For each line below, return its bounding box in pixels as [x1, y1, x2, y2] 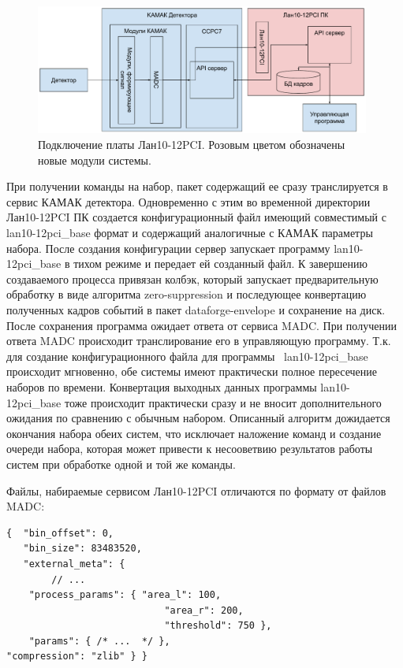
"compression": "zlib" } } [6, 651, 147, 662]
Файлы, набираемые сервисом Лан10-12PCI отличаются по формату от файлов [6, 482, 386, 499]
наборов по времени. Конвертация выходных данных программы [6, 378, 317, 395]
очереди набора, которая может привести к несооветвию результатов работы [6, 440, 373, 457]
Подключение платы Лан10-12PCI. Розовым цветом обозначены [38, 136, 345, 153]
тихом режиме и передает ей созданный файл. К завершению [73, 255, 368, 272]
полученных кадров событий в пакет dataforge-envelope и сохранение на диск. [6, 302, 386, 318]
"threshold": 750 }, [164, 620, 272, 632]
